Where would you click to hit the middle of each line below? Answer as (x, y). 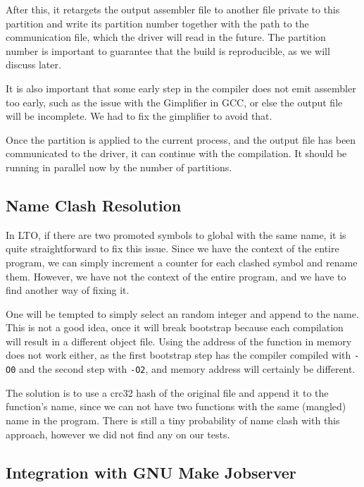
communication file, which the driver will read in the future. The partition (166, 37)
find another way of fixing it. (68, 290)
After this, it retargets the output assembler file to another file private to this (173, 9)
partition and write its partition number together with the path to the (157, 23)
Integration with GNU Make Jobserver (151, 472)
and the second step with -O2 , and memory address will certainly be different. (187, 369)
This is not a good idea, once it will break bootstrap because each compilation (175, 327)
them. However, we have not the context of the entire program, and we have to (176, 276)
